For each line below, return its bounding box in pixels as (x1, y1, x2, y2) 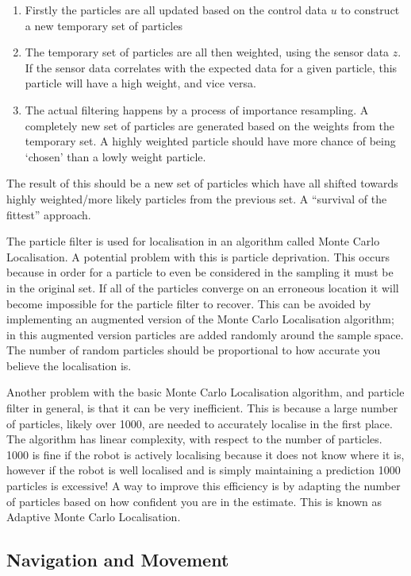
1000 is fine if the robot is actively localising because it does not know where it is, (6, 446, 405, 462)
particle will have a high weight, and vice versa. (25, 75, 256, 91)
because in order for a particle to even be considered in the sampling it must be (6, 264, 394, 280)
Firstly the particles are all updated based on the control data (25, 2, 327, 17)
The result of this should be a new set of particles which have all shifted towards (6, 175, 398, 191)
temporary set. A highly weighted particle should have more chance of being (25, 133, 396, 149)
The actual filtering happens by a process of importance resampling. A (25, 101, 369, 118)
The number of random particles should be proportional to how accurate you (6, 342, 381, 358)
